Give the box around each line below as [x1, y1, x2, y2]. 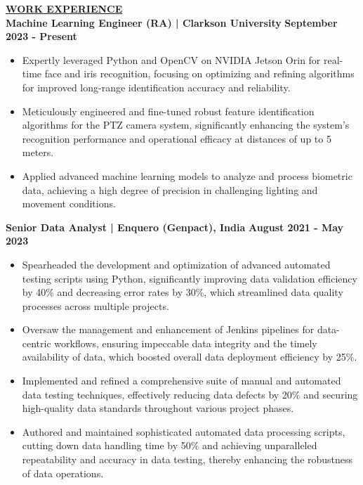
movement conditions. [22, 196, 116, 211]
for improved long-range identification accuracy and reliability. [22, 79, 291, 94]
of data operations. [22, 465, 104, 480]
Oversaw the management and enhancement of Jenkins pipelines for [22, 322, 315, 337]
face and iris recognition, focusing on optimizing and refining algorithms [44, 66, 355, 81]
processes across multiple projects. [22, 298, 169, 313]
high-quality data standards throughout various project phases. [22, 401, 294, 415]
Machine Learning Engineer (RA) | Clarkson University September [6, 15, 338, 30]
